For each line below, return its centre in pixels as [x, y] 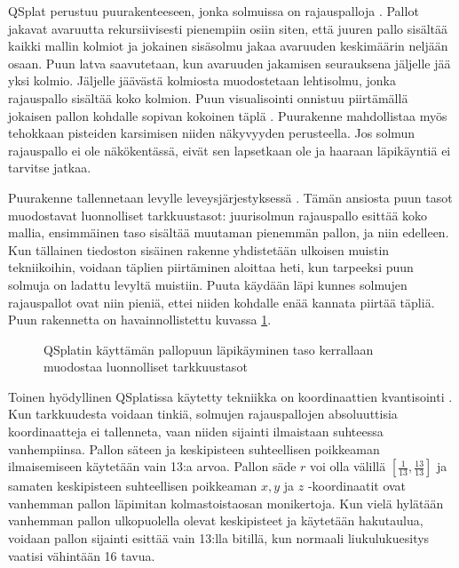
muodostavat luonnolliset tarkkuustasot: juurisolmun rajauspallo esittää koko [218, 215]
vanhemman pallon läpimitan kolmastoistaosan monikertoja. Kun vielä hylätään [226, 503]
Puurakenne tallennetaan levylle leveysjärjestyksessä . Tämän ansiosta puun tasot [230, 197]
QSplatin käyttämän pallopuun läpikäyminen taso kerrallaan [209, 349]
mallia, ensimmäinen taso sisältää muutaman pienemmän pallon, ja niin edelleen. [229, 232]
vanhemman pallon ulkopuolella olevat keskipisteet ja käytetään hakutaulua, [216, 520]
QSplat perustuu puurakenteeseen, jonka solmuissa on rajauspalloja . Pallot [214, 11]
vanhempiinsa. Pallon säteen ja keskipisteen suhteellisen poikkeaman [194, 448]
